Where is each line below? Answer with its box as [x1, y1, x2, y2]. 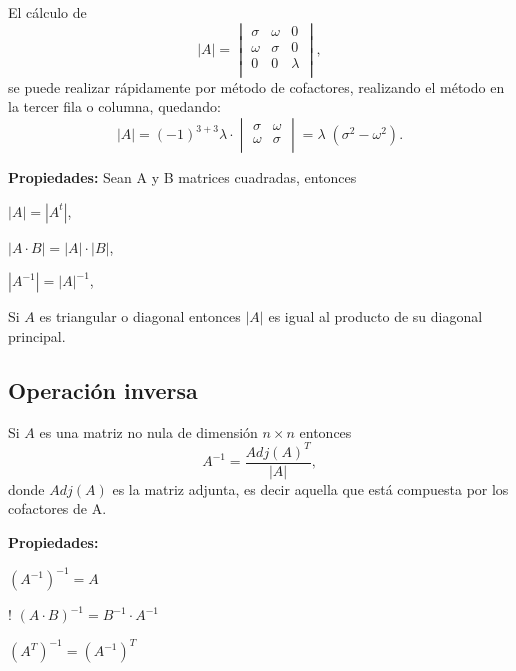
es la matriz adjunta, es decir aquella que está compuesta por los [112, 478, 509, 499]
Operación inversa [8, 374, 198, 405]
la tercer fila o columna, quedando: [8, 96, 221, 117]
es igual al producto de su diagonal [268, 306, 483, 327]
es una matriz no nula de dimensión [39, 421, 258, 442]
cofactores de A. [8, 498, 107, 519]
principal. [8, 325, 66, 346]
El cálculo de [8, 2, 87, 22]
